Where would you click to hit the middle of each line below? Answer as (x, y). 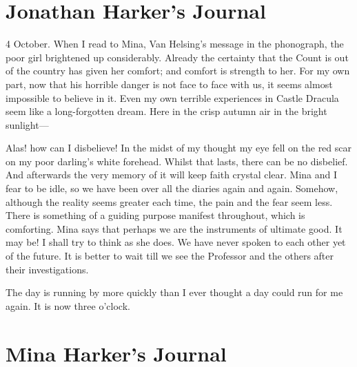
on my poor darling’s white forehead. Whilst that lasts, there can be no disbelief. (177, 161)
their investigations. (47, 269)
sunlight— (27, 124)
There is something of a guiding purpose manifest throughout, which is (155, 215)
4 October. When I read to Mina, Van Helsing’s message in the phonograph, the (175, 44)
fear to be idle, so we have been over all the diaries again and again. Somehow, (172, 188)
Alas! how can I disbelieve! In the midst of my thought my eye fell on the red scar (178, 148)
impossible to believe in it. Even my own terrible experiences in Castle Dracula (172, 97)
